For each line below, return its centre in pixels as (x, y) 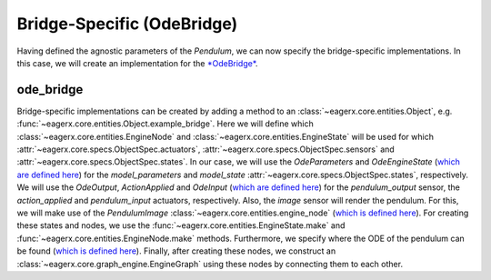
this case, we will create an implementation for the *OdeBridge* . (137, 63)
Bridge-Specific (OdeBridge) (127, 24)
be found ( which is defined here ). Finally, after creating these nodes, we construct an (176, 251)
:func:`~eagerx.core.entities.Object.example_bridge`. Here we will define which (165, 124)
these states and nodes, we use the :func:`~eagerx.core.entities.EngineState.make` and (181, 225)
